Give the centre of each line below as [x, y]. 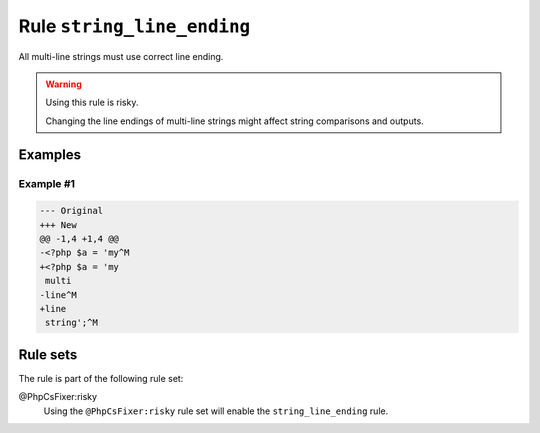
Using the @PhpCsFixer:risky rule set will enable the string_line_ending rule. [216, 411]
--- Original [71, 211]
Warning [63, 84]
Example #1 [46, 183]
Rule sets [48, 354]
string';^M [72, 323]
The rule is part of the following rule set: [101, 378]
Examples [50, 154]
